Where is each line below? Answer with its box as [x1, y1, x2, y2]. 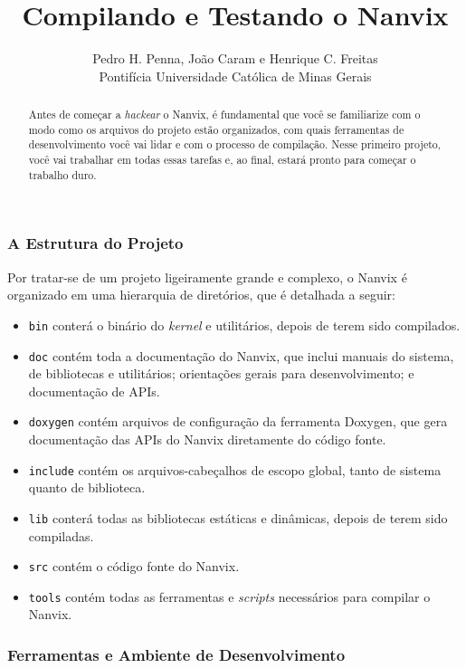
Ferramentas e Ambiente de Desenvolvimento [7, 643, 346, 665]
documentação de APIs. [28, 381, 160, 400]
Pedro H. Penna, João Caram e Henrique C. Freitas [92, 49, 378, 68]
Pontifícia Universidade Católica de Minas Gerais [99, 66, 372, 85]
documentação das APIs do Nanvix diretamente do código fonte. [28, 430, 386, 449]
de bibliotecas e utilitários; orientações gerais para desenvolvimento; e [28, 364, 414, 383]
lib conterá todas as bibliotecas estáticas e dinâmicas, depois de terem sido [28, 508, 448, 527]
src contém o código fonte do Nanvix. [28, 557, 240, 576]
